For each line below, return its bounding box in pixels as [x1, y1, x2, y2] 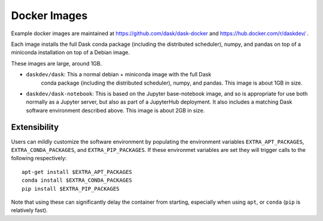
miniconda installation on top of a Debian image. [11, 49, 130, 56]
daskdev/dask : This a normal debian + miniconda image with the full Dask [26, 71, 212, 78]
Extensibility [11, 122, 59, 132]
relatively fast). [11, 207, 48, 214]
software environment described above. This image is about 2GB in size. [26, 107, 205, 114]
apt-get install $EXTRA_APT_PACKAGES [22, 169, 133, 175]
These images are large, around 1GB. [11, 60, 102, 67]
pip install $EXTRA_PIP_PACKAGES [22, 185, 120, 192]
